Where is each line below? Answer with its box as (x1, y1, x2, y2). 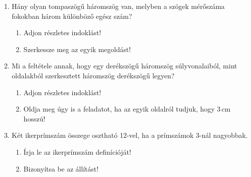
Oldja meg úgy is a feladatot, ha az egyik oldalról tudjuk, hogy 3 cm (23, 104, 231, 114)
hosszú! (23, 113, 46, 123)
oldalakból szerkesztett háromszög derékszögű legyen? (11, 70, 175, 80)
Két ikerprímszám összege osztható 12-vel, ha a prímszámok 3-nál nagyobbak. (11, 130, 248, 140)
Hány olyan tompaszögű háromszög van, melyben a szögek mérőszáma (11, 1, 225, 11)
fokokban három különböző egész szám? (11, 10, 132, 21)
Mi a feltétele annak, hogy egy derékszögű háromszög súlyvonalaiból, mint (11, 60, 237, 71)
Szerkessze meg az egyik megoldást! (23, 44, 131, 54)
